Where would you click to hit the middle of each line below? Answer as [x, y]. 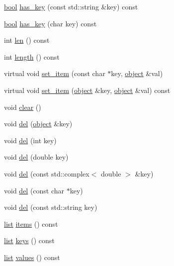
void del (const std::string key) [51, 207]
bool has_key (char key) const [50, 23]
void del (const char [34, 190]
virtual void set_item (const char [55, 73]
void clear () [23, 107]
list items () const [31, 223]
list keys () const [29, 240]
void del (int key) [30, 140]
